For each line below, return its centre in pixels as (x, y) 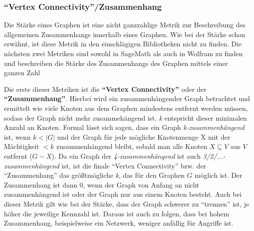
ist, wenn (17, 136)
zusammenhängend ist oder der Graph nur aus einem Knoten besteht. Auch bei (123, 194)
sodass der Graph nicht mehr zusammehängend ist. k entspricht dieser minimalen (126, 117)
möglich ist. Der (218, 175)
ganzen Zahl (22, 73)
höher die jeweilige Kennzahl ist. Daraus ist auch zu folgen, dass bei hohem (117, 213)
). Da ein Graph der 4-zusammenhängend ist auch (126, 156)
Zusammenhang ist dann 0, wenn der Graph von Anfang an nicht (102, 184)
